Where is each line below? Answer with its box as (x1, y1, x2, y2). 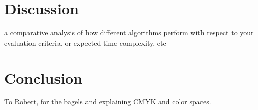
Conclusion (4, 67, 83, 88)
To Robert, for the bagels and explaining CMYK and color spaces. (4, 96, 211, 107)
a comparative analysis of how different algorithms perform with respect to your (4, 27, 254, 38)
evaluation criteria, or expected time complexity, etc (4, 37, 166, 48)
